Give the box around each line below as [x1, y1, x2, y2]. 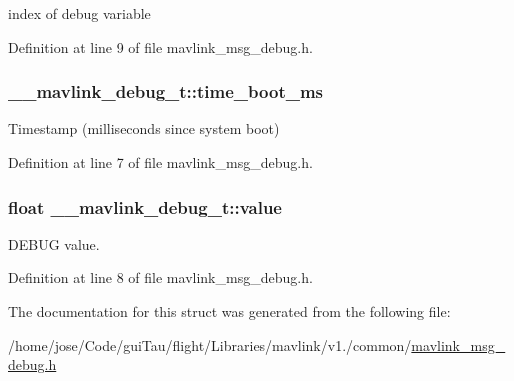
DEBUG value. [8, 233, 100, 254]
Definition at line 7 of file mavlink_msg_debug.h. [8, 152, 313, 172]
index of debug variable [8, 3, 151, 23]
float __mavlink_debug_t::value [8, 194, 282, 219]
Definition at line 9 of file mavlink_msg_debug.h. [8, 36, 313, 57]
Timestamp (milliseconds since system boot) [8, 118, 280, 139]
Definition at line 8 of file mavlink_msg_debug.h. [8, 267, 313, 288]
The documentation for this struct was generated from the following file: [8, 301, 451, 321]
